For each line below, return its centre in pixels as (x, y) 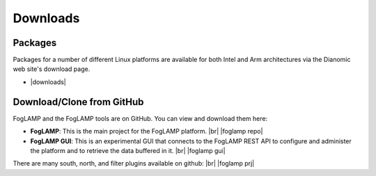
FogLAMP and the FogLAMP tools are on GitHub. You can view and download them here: (140, 118)
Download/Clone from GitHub (78, 102)
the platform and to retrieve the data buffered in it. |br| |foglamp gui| (128, 150)
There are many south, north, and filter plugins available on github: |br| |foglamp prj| (134, 163)
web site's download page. (52, 69)
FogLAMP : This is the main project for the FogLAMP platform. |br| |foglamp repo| (147, 131)
